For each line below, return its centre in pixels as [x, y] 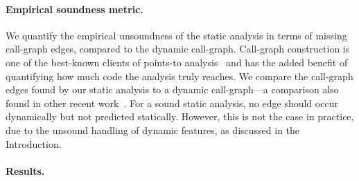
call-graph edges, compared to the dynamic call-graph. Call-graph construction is [178, 49]
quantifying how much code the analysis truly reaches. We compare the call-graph [179, 76]
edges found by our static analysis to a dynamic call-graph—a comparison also [172, 89]
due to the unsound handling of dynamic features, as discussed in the [153, 130]
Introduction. [34, 143]
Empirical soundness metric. [75, 9]
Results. [25, 170]
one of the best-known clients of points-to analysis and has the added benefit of [177, 62]
